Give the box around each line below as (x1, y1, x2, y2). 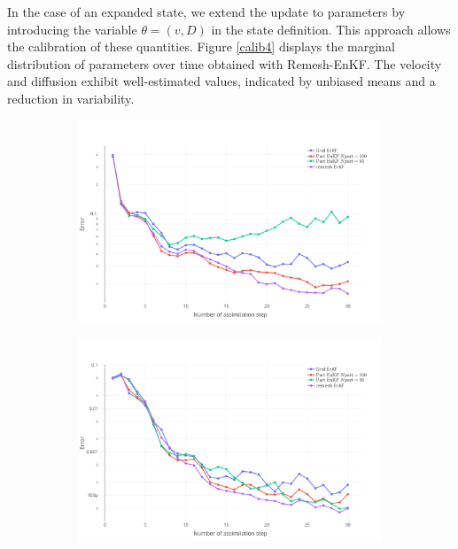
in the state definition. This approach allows (211, 19, 451, 38)
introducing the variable (7, 19, 137, 38)
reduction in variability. (7, 89, 135, 107)
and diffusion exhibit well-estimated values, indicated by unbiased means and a (7, 72, 436, 90)
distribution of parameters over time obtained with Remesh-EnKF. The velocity (7, 54, 442, 73)
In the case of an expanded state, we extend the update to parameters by (7, 3, 406, 20)
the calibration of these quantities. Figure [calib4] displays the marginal (7, 37, 395, 56)
